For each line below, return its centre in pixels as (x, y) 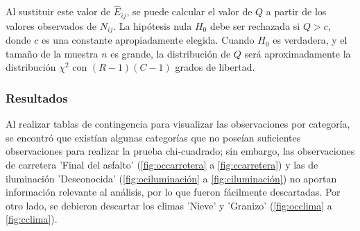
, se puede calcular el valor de (189, 11)
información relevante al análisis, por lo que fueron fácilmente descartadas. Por (173, 192)
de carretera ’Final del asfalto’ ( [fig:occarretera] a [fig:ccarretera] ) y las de (162, 164)
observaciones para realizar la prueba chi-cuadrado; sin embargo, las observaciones (180, 151)
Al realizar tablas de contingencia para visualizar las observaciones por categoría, (178, 124)
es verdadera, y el (310, 40)
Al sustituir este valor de (58, 11)
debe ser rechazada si (255, 25)
